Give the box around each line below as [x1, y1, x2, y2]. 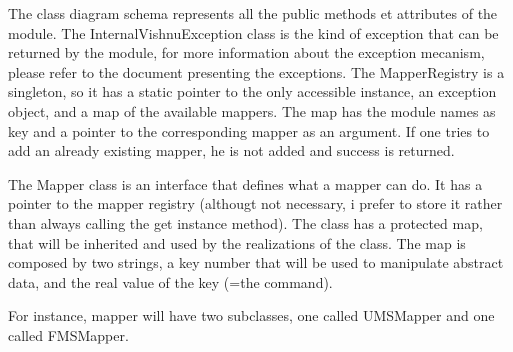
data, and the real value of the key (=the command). [8, 271, 333, 292]
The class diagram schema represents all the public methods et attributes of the [8, 3, 498, 23]
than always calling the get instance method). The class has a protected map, [8, 212, 483, 233]
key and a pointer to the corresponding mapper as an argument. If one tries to [8, 120, 490, 141]
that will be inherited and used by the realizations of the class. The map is [8, 232, 466, 253]
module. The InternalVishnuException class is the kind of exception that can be [8, 22, 499, 43]
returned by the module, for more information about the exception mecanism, [8, 42, 485, 63]
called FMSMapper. [8, 324, 129, 345]
